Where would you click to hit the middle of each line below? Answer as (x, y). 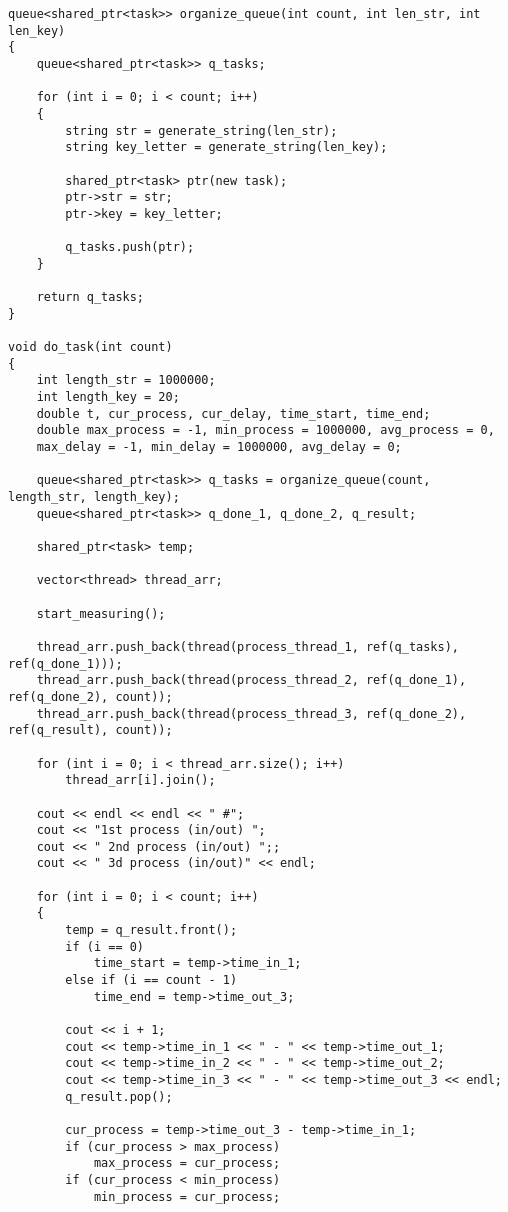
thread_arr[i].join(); (140, 780)
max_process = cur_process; (187, 1163)
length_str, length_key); (94, 497)
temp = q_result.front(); (151, 930)
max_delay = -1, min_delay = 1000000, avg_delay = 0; (219, 447)
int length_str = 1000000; (126, 380)
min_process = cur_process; (187, 1196)
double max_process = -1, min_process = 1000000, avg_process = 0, (265, 430)
